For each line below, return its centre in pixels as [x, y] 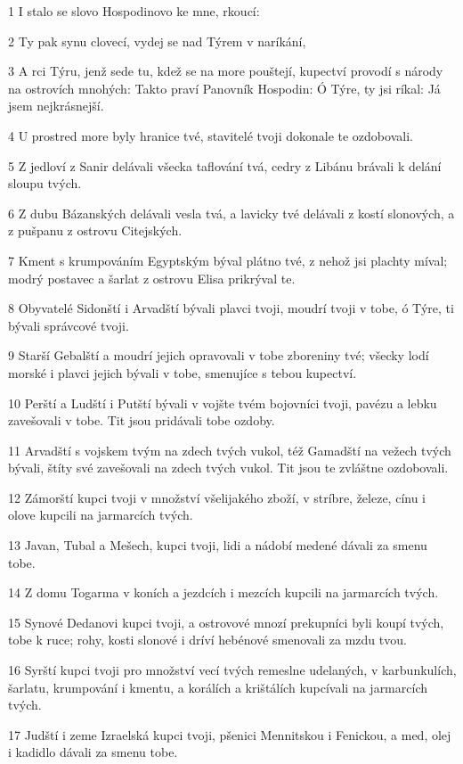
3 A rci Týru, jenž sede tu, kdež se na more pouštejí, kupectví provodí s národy [226, 71]
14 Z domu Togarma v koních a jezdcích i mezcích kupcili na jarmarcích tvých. [223, 592]
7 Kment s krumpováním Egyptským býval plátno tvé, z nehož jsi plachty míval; [228, 260]
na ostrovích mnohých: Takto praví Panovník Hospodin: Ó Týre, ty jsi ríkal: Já [224, 88]
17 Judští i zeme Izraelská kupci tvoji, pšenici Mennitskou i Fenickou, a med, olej [230, 734]
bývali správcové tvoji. [69, 325]
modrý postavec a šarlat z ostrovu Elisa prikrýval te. [152, 278]
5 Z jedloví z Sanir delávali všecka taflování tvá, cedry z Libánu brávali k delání [225, 165]
